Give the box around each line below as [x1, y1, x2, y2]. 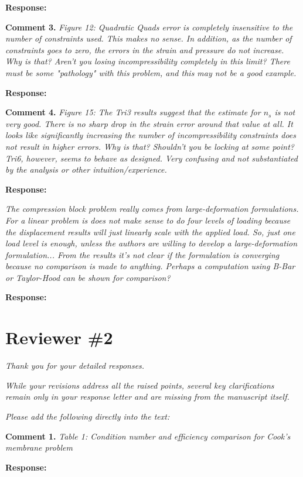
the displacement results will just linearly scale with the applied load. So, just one [5, 225, 295, 238]
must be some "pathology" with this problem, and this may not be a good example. [5, 66, 297, 78]
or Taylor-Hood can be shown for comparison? [5, 271, 171, 283]
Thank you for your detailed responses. [5, 359, 145, 372]
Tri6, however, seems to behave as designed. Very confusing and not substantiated [5, 152, 298, 164]
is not [274, 106, 295, 118]
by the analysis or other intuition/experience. [5, 163, 167, 176]
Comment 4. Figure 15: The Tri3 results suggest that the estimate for [5, 106, 261, 118]
